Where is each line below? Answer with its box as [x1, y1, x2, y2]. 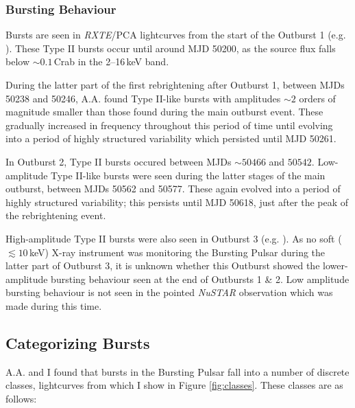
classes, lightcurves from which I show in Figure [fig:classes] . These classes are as [5, 378, 343, 392]
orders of [299, 91, 336, 105]
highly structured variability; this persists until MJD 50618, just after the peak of [5, 194, 349, 209]
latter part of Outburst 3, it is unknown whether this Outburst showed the [5, 258, 320, 273]
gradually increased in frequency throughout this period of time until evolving [5, 117, 333, 132]
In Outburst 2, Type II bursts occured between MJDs [5, 154, 232, 168]
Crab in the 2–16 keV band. [53, 54, 169, 69]
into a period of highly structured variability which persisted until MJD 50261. [5, 131, 336, 146]
